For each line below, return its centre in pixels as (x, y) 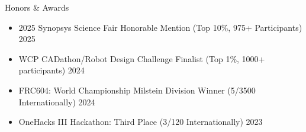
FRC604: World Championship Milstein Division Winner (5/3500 (137, 90)
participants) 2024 (51, 70)
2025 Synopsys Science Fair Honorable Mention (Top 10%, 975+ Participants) (160, 27)
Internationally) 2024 (57, 102)
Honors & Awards (37, 7)
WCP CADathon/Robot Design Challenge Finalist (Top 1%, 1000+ (142, 58)
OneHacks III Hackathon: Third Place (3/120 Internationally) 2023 (141, 122)
